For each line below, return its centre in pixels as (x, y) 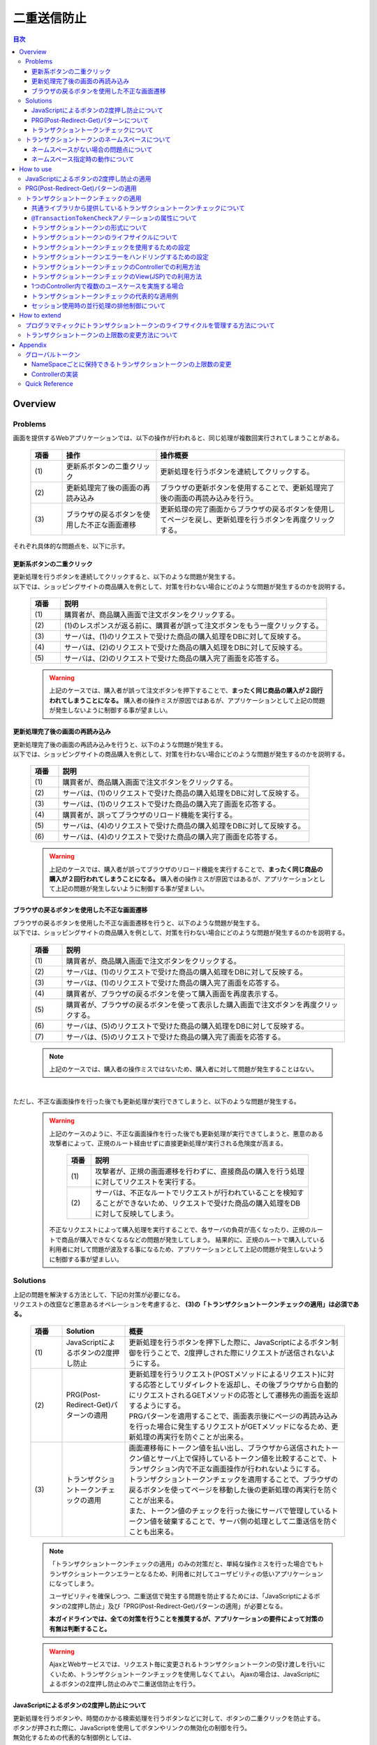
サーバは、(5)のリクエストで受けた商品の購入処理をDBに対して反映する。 (187, 1026)
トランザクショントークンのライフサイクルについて (105, 237)
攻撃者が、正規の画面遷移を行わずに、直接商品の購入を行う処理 (200, 1171)
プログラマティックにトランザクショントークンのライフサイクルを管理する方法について (150, 325)
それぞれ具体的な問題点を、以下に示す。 (71, 546)
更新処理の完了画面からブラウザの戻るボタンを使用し (247, 509)
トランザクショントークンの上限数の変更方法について (102, 335)
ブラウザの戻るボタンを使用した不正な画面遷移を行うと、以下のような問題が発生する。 (138, 923)
